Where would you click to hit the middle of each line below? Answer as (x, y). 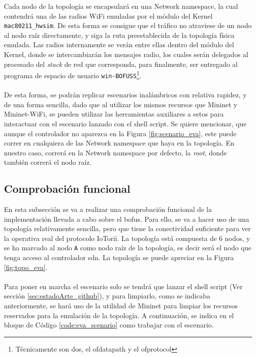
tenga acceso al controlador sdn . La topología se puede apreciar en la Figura (119, 257)
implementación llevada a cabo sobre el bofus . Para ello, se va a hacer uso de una (127, 219)
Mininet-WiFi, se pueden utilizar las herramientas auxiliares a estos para (114, 114)
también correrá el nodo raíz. (48, 162)
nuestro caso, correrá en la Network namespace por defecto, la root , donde (115, 152)
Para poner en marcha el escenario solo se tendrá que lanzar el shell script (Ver (123, 286)
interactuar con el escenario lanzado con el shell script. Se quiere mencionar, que (125, 123)
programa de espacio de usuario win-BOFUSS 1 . (73, 74)
